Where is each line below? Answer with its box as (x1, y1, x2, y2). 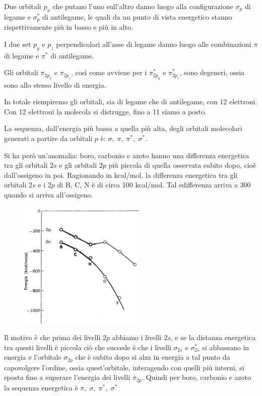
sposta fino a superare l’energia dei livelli (4, 372, 130, 382)
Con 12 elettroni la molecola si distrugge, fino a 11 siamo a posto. (4, 106, 207, 116)
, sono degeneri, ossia (179, 67, 245, 78)
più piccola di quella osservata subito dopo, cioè (108, 160, 256, 170)
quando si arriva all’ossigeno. (4, 189, 93, 200)
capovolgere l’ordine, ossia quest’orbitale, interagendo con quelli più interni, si (4, 362, 244, 372)
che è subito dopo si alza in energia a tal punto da (75, 352, 230, 362)
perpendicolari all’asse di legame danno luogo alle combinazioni (56, 38, 251, 49)
